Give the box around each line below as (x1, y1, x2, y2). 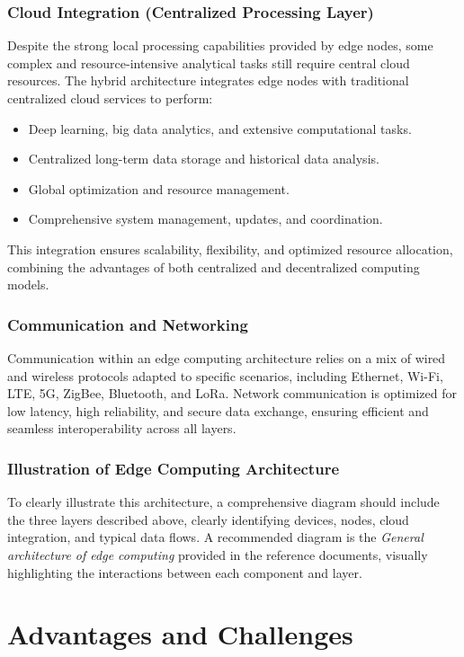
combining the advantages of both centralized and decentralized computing (7, 257, 420, 276)
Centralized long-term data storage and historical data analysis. (28, 149, 379, 168)
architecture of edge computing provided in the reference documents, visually (7, 545, 428, 564)
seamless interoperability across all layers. (7, 419, 236, 438)
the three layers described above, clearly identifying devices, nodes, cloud (7, 510, 409, 528)
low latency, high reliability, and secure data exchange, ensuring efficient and (7, 401, 429, 420)
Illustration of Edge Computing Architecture (7, 457, 340, 479)
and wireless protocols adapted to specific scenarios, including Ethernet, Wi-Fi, (7, 366, 443, 385)
